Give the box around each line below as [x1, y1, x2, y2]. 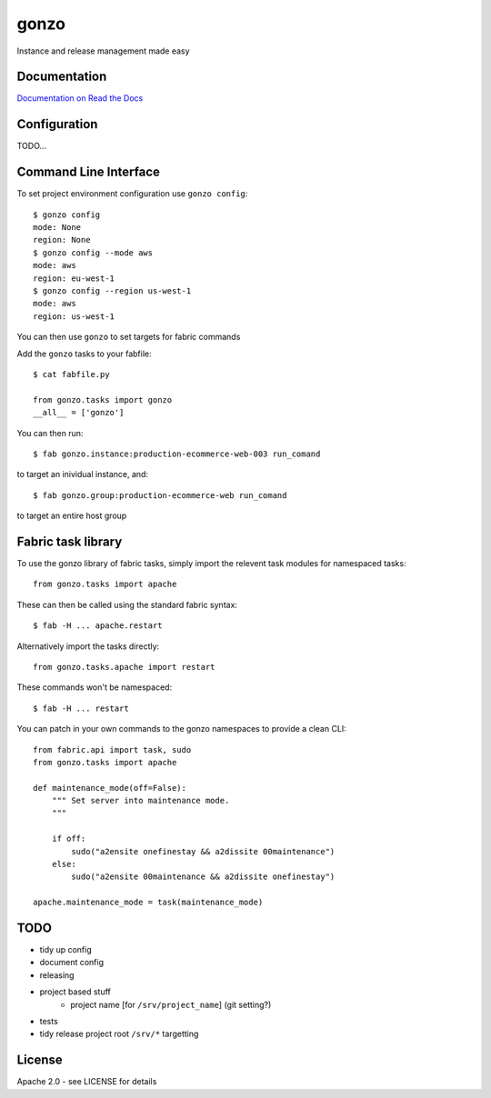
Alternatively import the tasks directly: [16, 641, 160, 652]
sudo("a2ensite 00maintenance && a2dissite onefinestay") [71, 872, 336, 882]
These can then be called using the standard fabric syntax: [16, 599, 238, 610]
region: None [33, 235, 91, 245]
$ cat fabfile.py [33, 369, 110, 379]
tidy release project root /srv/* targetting [39, 1028, 199, 1040]
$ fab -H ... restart [33, 703, 129, 714]
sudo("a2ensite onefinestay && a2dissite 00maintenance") [71, 846, 336, 856]
